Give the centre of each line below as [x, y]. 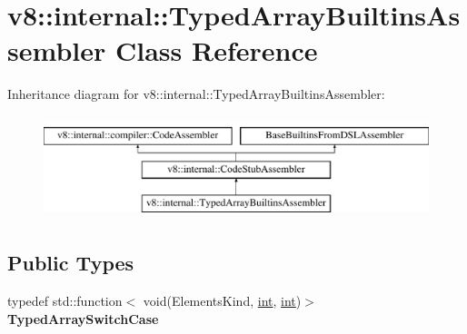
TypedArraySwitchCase [83, 318]
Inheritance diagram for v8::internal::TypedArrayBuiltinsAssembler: [196, 94]
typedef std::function [65, 301]
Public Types [71, 263]
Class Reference [216, 50]
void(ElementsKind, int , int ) [222, 301]
